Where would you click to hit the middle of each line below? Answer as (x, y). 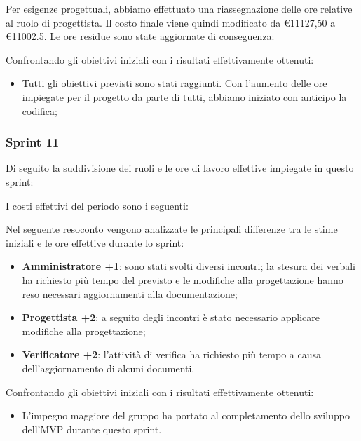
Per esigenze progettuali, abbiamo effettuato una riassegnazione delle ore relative (179, 8)
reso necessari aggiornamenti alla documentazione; (130, 293)
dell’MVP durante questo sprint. (92, 429)
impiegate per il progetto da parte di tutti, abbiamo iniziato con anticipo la (184, 96)
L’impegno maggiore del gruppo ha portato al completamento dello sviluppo (186, 415)
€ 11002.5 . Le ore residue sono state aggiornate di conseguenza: (140, 36)
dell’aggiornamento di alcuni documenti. (108, 368)
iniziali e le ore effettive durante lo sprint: (95, 242)
